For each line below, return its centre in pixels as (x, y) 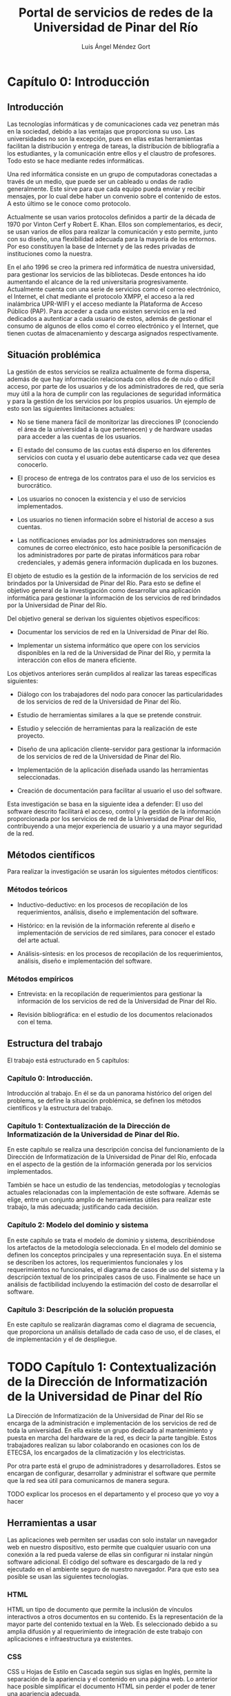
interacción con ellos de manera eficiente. (77, 660)
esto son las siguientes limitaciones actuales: (71, 408)
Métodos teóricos (37, 890)
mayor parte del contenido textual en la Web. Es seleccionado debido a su (112, 1624)
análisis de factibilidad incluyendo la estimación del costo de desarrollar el (113, 1284)
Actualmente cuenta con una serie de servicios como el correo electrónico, (114, 289)
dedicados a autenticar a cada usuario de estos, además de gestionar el (110, 318)
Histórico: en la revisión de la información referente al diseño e (106, 925)
